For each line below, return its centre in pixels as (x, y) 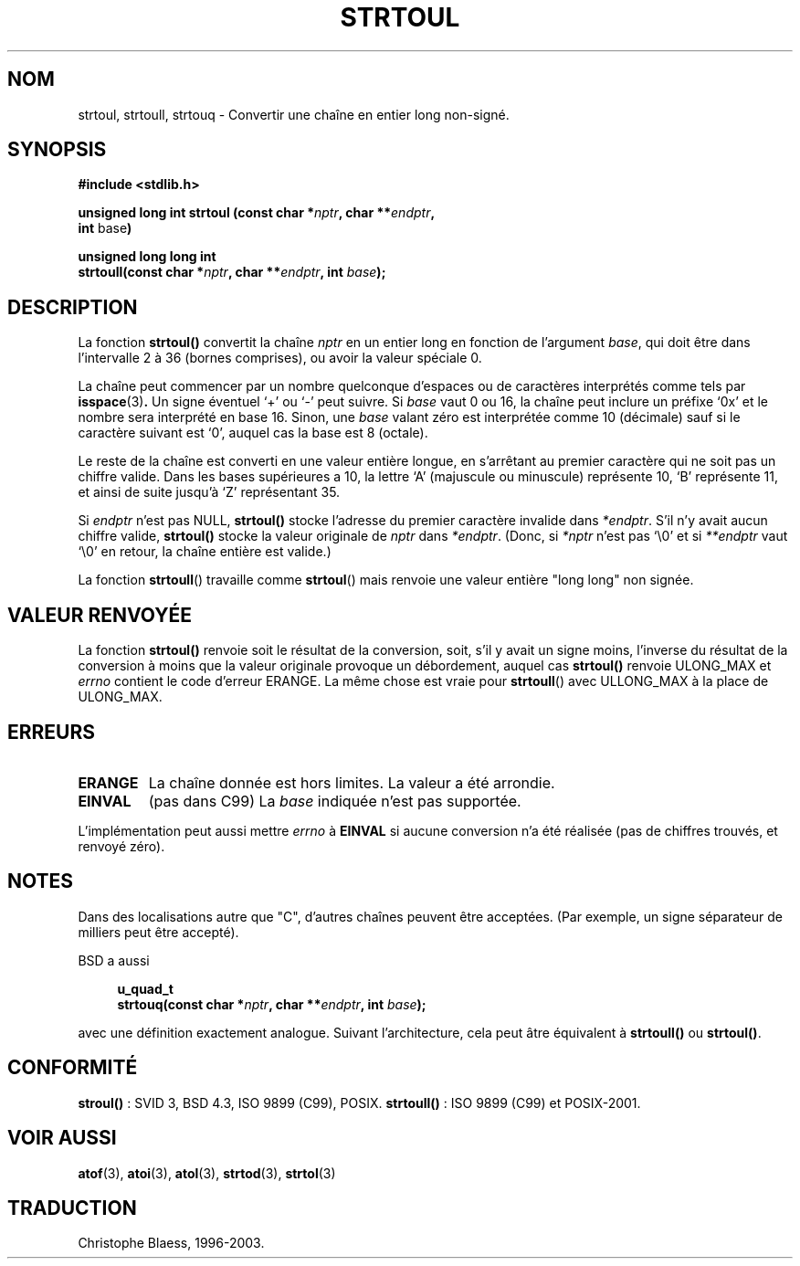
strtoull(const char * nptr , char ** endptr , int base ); (232, 272)
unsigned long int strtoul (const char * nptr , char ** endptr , (257, 213)
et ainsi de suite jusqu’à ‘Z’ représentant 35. (209, 492)
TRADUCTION (72, 1208)
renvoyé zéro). (121, 846)
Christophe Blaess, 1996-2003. (171, 1243)
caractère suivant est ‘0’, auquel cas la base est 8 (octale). (253, 433)
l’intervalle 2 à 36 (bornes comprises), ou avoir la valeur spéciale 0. (280, 358)
